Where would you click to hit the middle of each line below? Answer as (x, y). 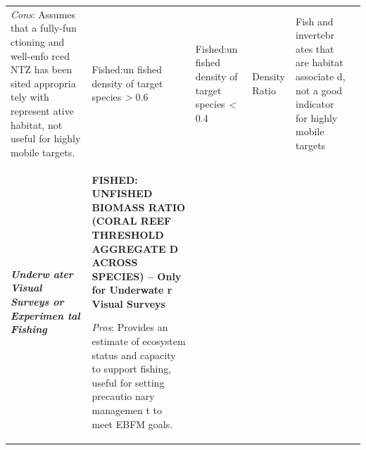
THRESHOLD (128, 234)
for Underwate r (132, 290)
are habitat (320, 62)
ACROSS (115, 262)
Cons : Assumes (43, 14)
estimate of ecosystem (139, 341)
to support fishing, (132, 369)
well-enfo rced (40, 55)
